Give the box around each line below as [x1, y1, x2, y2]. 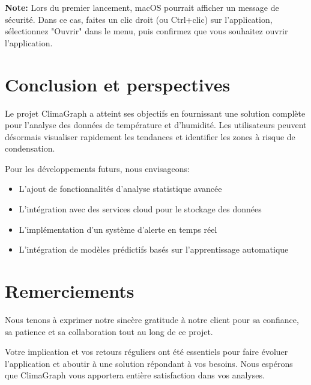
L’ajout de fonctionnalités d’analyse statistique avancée [19, 182, 222, 195]
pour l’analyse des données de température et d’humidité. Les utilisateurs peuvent [5, 119, 307, 131]
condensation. [5, 142, 55, 155]
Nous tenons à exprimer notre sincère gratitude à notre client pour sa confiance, [5, 313, 299, 325]
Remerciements [5, 279, 134, 303]
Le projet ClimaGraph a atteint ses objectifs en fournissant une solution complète [5, 106, 306, 119]
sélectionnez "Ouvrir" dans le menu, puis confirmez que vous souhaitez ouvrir [5, 25, 288, 37]
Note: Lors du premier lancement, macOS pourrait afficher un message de [5, 1, 279, 13]
